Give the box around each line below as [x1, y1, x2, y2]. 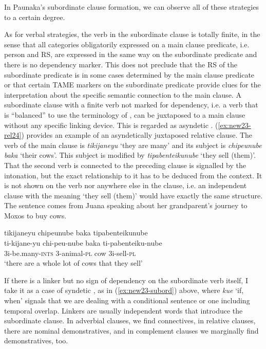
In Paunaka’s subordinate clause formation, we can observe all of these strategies [4, 2, 259, 12]
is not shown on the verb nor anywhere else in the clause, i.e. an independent [4, 180, 247, 191]
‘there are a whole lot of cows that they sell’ [4, 258, 143, 268]
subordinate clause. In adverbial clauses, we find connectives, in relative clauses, [4, 315, 256, 326]
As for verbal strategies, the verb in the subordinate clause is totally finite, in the [4, 29, 260, 40]
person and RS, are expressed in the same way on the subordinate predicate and [4, 49, 257, 60]
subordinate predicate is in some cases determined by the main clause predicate [4, 69, 255, 80]
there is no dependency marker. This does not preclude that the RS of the [4, 59, 238, 69]
